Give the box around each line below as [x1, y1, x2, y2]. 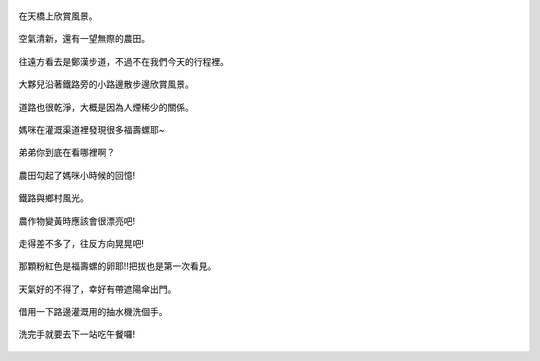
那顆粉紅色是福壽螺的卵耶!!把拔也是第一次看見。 [18, 260, 217, 272]
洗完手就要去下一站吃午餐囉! [18, 328, 136, 340]
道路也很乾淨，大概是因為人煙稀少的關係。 [18, 101, 194, 113]
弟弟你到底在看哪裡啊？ [18, 146, 115, 159]
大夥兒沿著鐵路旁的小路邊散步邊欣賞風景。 [18, 78, 194, 90]
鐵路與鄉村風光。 [18, 192, 89, 204]
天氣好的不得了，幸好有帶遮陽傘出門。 [18, 283, 177, 295]
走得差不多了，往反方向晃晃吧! [18, 237, 145, 249]
